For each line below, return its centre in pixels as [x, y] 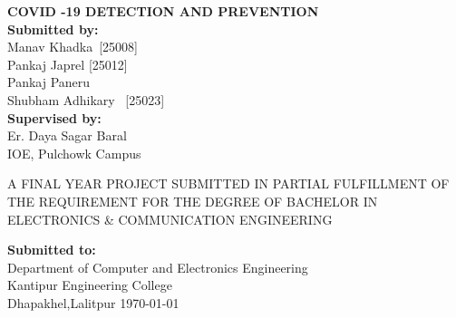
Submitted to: [52, 250]
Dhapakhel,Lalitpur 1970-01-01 [93, 302]
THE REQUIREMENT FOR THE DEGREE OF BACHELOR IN [193, 201]
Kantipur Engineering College [90, 285]
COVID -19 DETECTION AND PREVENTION [163, 11]
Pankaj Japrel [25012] [68, 64]
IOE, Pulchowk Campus [74, 153]
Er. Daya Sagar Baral [67, 135]
